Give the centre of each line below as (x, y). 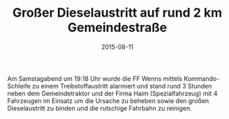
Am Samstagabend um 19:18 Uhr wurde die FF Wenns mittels (95, 79)
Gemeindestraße (117, 27)
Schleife (19, 86)
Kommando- (202, 79)
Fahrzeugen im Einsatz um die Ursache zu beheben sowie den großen (108, 101)
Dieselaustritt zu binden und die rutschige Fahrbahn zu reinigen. (99, 108)
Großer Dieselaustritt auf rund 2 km (117, 13)
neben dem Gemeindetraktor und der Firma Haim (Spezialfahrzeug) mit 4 (112, 93)
